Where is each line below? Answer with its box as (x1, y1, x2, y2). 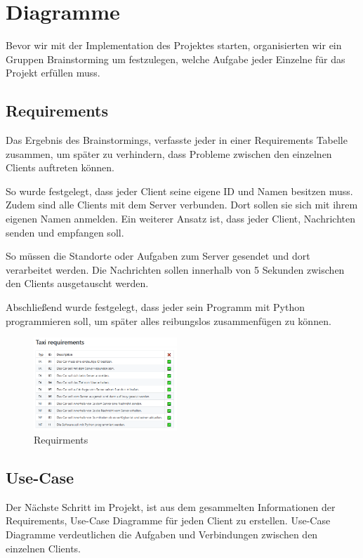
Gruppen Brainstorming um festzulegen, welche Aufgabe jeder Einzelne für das (6, 51, 345, 66)
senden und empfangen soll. (6, 225, 124, 239)
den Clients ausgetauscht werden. (6, 276, 149, 291)
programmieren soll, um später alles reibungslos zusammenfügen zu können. (6, 313, 331, 328)
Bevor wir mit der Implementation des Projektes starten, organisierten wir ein (6, 38, 342, 53)
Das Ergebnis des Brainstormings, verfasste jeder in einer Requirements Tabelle (6, 133, 348, 147)
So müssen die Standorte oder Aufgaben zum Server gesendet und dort (6, 248, 310, 263)
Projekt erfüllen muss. (6, 65, 100, 80)
